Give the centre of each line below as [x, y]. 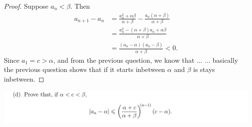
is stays [204, 69]
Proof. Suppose [26, 6]
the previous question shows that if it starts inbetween [85, 69]
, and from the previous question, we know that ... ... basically [146, 60]
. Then [80, 6]
